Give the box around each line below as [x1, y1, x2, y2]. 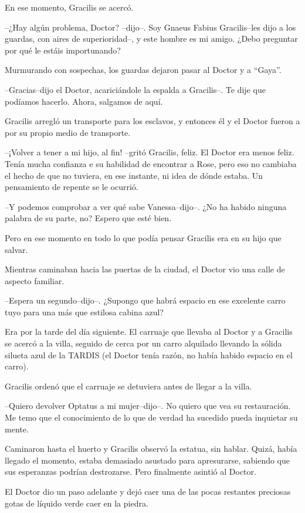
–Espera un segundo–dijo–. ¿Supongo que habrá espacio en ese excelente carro [5, 294, 286, 307]
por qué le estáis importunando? [5, 44, 121, 56]
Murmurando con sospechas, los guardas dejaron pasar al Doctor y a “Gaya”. [5, 64, 282, 76]
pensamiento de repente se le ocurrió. [5, 181, 138, 193]
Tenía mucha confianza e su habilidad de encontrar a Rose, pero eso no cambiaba [5, 157, 297, 169]
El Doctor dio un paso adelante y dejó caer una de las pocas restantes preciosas [5, 485, 291, 497]
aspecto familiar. [5, 274, 65, 287]
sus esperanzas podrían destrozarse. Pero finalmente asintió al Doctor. [5, 465, 256, 478]
